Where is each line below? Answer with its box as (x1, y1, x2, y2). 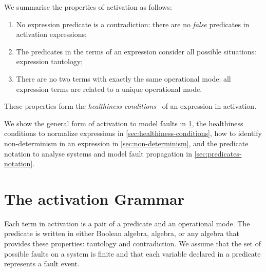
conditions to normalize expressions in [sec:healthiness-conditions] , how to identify (4, 128, 262, 139)
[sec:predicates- (194, 148, 242, 159)
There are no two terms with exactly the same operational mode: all (16, 73, 231, 84)
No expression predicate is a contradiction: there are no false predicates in (16, 18, 250, 29)
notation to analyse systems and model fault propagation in (4, 148, 192, 159)
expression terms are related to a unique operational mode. (16, 83, 202, 94)
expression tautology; (16, 56, 83, 67)
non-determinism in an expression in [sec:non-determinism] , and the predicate (4, 138, 249, 148)
